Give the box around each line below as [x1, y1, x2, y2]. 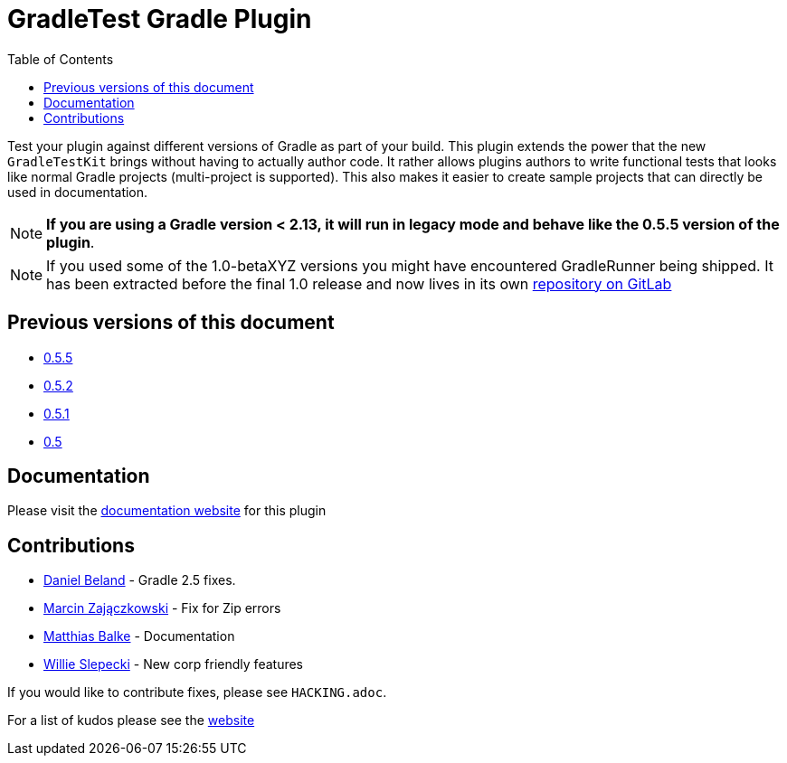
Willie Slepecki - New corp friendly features [43, 656, 303, 673]
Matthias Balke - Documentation [43, 628, 235, 645]
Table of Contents [7, 51, 114, 67]
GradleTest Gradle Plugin [7, 4, 312, 34]
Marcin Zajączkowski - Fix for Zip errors [43, 600, 281, 617]
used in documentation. [7, 184, 148, 200]
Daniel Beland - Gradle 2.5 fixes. [43, 572, 236, 589]
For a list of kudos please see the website [7, 712, 255, 729]
